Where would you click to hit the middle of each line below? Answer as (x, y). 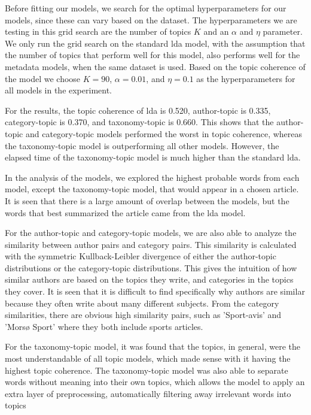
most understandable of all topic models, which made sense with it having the (148, 358)
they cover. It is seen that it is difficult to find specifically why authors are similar (155, 291)
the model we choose (43, 78)
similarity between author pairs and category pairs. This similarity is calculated (151, 244)
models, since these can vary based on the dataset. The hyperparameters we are (151, 19)
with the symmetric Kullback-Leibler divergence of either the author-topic (141, 256)
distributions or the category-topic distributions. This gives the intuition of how (151, 267)
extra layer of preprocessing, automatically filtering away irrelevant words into (148, 393)
